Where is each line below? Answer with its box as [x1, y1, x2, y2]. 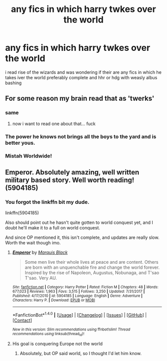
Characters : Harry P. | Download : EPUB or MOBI [12, 298, 95, 303]
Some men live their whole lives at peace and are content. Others [24, 259, 159, 265]
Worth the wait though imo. [5, 240, 61, 246]
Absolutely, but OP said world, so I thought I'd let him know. [19, 351, 142, 357]
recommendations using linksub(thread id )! [12, 331, 84, 337]
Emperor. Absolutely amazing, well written [5, 168, 140, 177]
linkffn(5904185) [5, 210, 39, 216]
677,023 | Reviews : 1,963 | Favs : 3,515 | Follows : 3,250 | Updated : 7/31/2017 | [12, 289, 145, 294]
